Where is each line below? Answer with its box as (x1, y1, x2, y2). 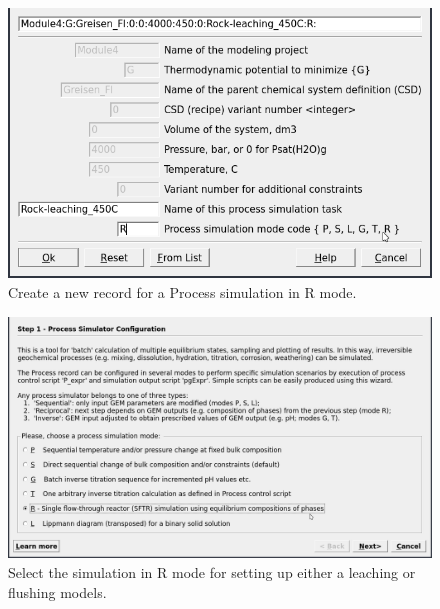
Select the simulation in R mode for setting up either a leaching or (8, 562, 416, 583)
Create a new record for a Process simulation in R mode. (8, 282, 357, 303)
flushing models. (8, 581, 107, 602)
